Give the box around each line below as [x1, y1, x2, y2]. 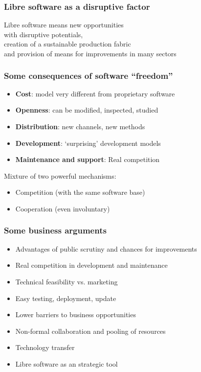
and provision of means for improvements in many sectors [4, 48, 177, 58]
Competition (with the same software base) [15, 187, 145, 197]
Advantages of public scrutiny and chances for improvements [15, 243, 197, 254]
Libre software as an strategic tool [15, 358, 118, 369]
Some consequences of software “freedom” [4, 69, 173, 81]
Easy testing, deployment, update [15, 293, 116, 303]
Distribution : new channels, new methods [15, 121, 145, 131]
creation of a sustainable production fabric [4, 39, 131, 49]
